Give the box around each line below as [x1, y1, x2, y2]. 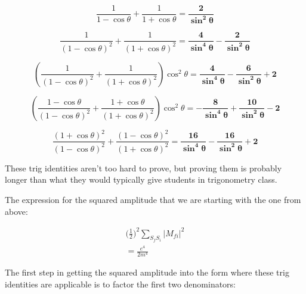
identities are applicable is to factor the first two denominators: [5, 277, 236, 290]
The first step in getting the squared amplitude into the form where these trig [5, 266, 289, 279]
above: [5, 205, 28, 217]
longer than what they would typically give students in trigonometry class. [5, 173, 277, 186]
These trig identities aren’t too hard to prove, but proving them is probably [5, 161, 282, 174]
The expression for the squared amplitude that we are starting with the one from [5, 193, 301, 205]
